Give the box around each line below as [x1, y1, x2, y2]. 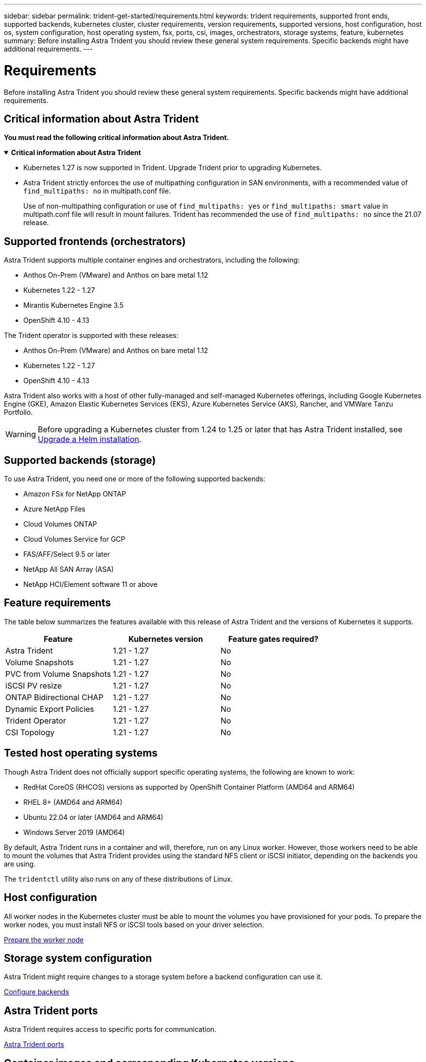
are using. [4, 859, 35, 868]
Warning [5, 429, 36, 440]
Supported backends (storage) [4, 454, 156, 466]
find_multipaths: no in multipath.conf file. [23, 187, 171, 195]
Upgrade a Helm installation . [37, 434, 142, 444]
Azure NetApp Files [23, 505, 86, 513]
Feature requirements [4, 597, 111, 609]
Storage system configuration [4, 952, 152, 964]
